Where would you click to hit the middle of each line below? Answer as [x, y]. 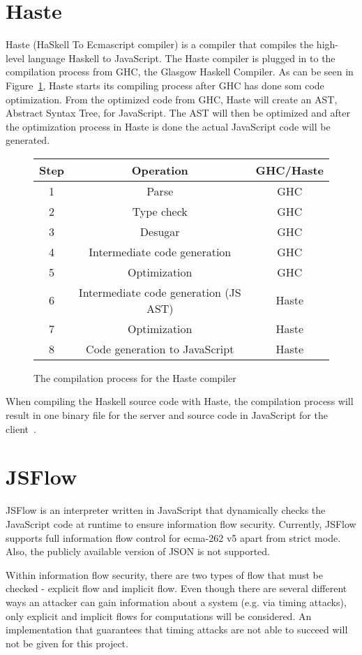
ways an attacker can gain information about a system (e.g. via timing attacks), [176, 602]
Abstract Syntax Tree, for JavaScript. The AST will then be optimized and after [178, 113]
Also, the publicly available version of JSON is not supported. [138, 551]
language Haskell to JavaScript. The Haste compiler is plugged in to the [181, 58]
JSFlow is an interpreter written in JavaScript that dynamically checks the [166, 510]
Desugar [160, 231]
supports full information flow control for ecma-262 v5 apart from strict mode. [173, 537]
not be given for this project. [67, 643]
